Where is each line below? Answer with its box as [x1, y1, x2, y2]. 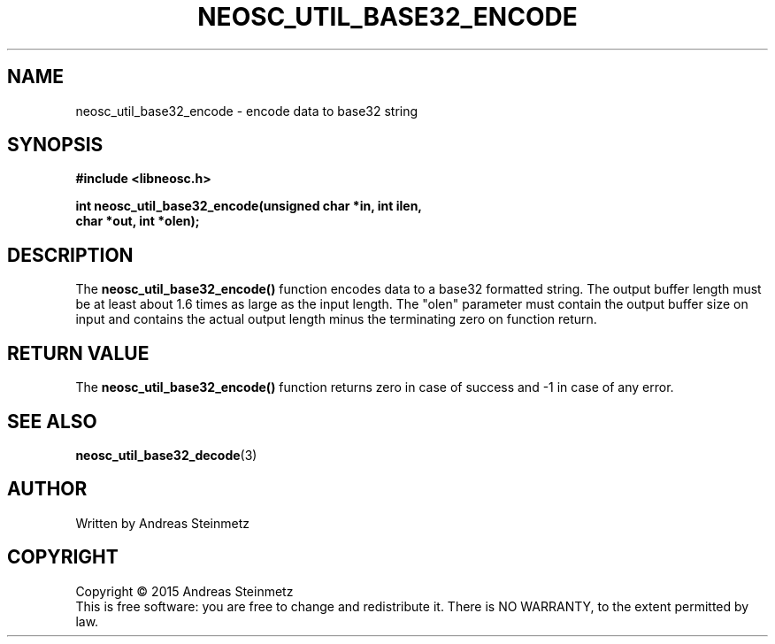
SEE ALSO [7, 410, 97, 433]
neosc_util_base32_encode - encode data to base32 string [75, 103, 418, 119]
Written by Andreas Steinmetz [75, 515, 250, 531]
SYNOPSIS [7, 134, 104, 157]
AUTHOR [7, 478, 88, 501]
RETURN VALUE [7, 341, 150, 364]
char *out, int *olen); [75, 213, 200, 229]
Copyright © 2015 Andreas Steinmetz [75, 583, 294, 599]
